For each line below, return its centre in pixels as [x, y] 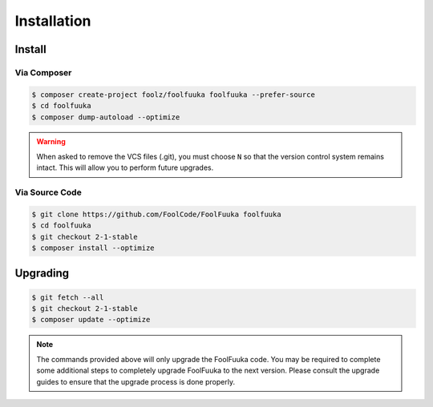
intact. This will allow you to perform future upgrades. [125, 167]
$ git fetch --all [68, 297]
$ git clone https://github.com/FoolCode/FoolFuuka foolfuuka [156, 214]
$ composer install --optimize [93, 248]
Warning [51, 142]
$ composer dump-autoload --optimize [106, 117]
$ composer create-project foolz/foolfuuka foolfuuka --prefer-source [174, 95]
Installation [53, 21]
